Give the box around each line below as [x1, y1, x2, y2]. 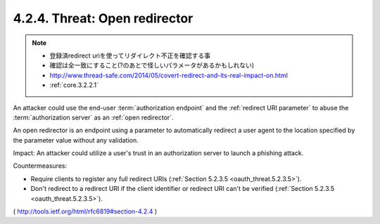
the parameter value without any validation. [13, 136, 139, 144]
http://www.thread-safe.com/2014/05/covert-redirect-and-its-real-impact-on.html [49, 71, 289, 79]
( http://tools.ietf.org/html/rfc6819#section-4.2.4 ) [13, 207, 158, 216]
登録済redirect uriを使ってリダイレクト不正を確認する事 [49, 51, 211, 60]
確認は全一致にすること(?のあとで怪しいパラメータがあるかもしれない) [49, 61, 255, 70]
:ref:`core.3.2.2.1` [49, 81, 99, 89]
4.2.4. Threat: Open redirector [13, 11, 194, 26]
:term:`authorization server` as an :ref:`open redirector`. [13, 113, 174, 121]
